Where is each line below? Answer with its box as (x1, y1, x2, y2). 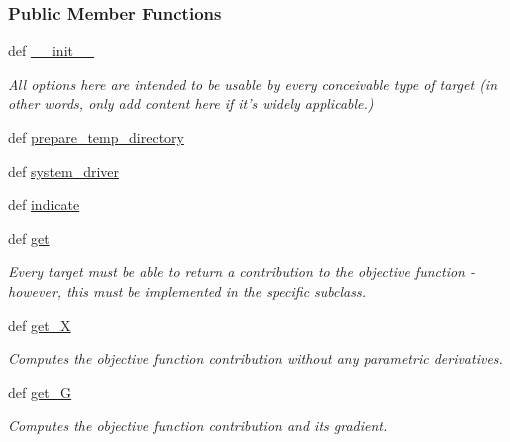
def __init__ (8, 40, 94, 61)
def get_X (8, 314, 71, 335)
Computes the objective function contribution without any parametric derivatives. (8, 348, 503, 369)
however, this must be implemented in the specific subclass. (8, 280, 367, 301)
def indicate (8, 194, 80, 215)
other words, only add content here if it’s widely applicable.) (8, 93, 374, 114)
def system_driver (8, 160, 120, 181)
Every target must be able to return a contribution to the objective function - (8, 261, 475, 282)
